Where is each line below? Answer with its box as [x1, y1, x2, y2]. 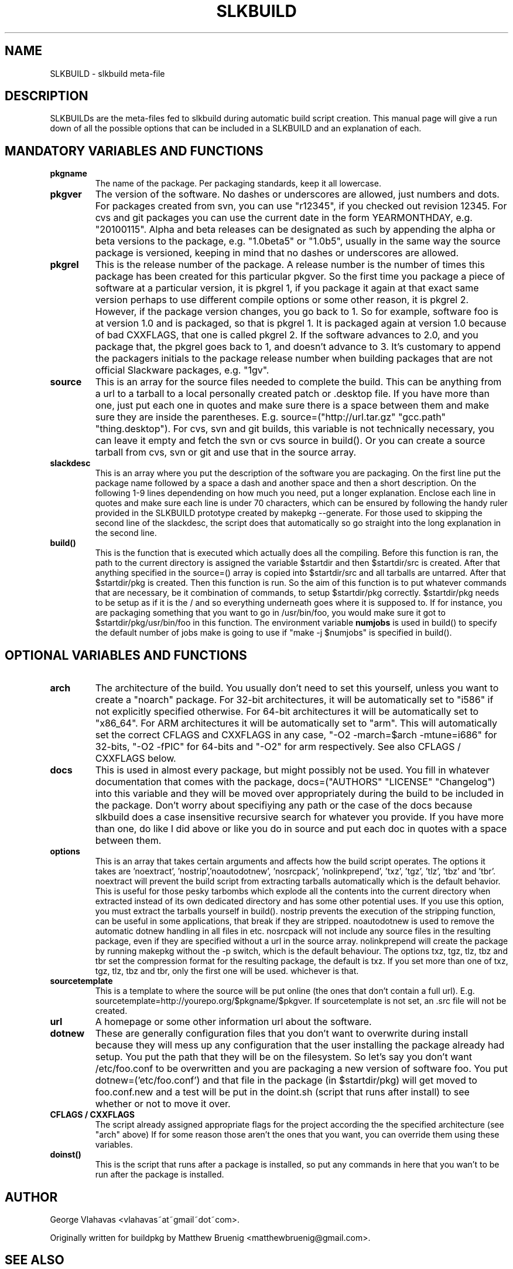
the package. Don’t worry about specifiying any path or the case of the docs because [95, 799, 473, 812]
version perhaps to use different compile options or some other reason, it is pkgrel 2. [95, 294, 469, 306]
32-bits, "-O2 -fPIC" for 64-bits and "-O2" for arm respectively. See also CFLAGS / [95, 741, 461, 753]
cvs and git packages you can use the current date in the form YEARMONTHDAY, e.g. [95, 212, 473, 224]
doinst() [50, 1149, 81, 1160]
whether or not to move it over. [95, 1098, 231, 1110]
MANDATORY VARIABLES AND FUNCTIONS [5, 143, 264, 158]
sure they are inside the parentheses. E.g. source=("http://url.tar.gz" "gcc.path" [95, 411, 446, 423]
